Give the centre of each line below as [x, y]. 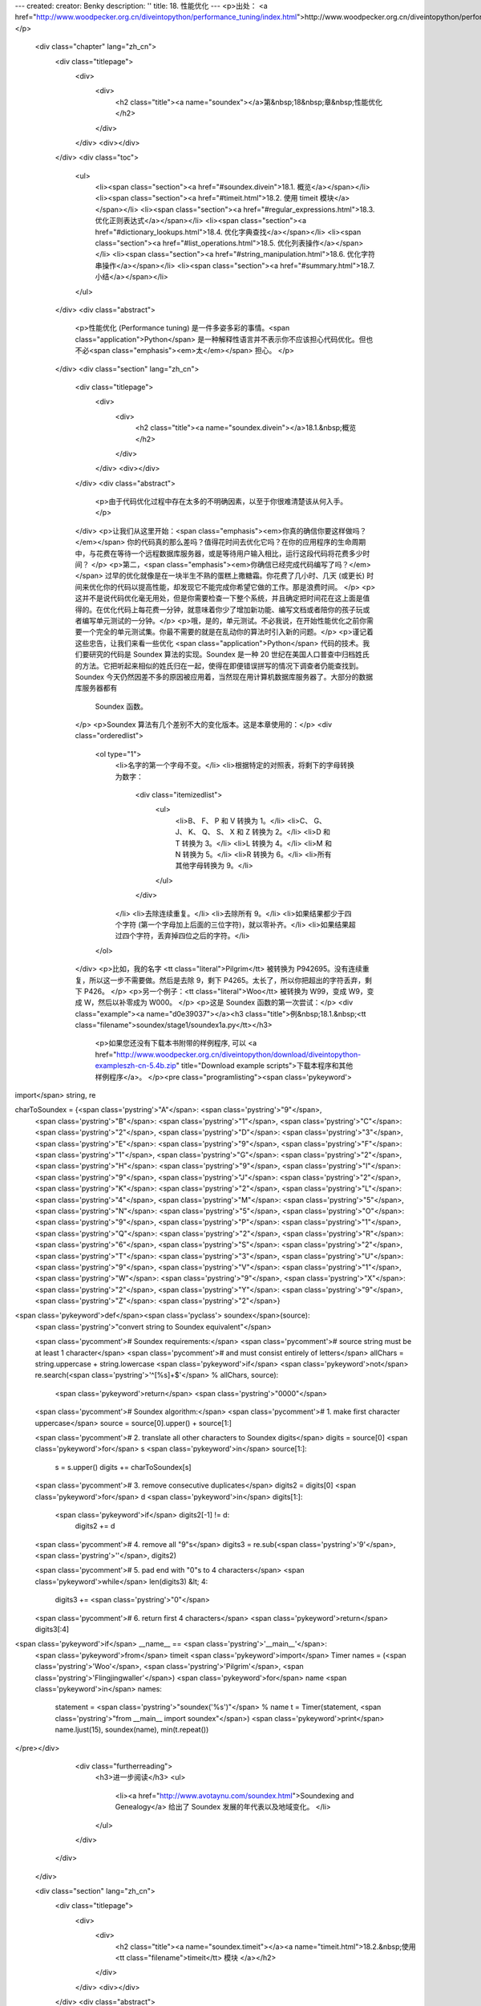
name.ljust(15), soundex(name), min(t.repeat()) [132, 1730]
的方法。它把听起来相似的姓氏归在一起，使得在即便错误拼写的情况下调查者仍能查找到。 [219, 665]
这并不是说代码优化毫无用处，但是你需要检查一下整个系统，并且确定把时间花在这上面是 [219, 599]
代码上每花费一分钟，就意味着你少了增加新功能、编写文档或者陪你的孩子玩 [240, 609]
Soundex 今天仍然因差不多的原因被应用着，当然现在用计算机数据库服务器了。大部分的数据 [224, 676]
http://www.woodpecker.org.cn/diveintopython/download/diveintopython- [239, 1054]
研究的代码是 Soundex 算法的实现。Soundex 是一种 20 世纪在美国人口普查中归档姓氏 [229, 655]
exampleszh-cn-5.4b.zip [135, 1066]
